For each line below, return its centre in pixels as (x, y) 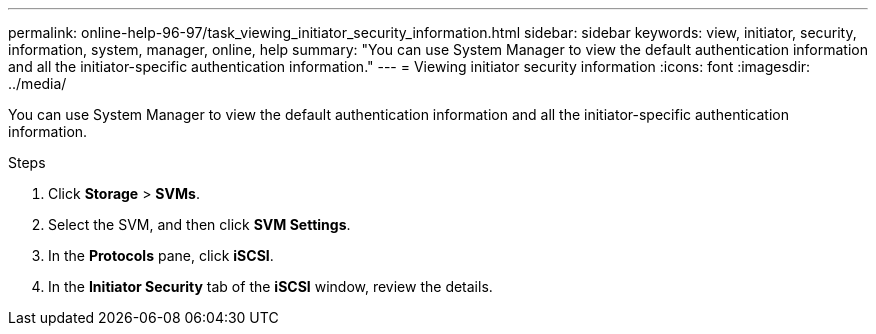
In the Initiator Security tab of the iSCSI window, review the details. (270, 286)
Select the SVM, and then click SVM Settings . (199, 224)
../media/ (37, 83)
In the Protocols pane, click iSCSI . (161, 255)
